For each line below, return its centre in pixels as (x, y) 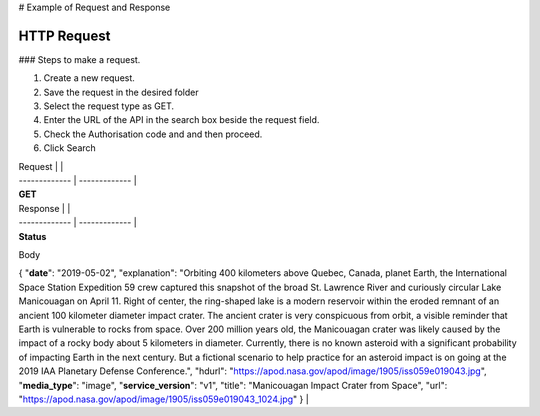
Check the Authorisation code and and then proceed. (153, 134)
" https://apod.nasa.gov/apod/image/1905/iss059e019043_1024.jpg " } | (163, 399)
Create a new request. (89, 78)
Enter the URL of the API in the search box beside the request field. (181, 120)
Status (32, 236)
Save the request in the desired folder (121, 92)
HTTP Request (64, 35)
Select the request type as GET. (109, 106)
